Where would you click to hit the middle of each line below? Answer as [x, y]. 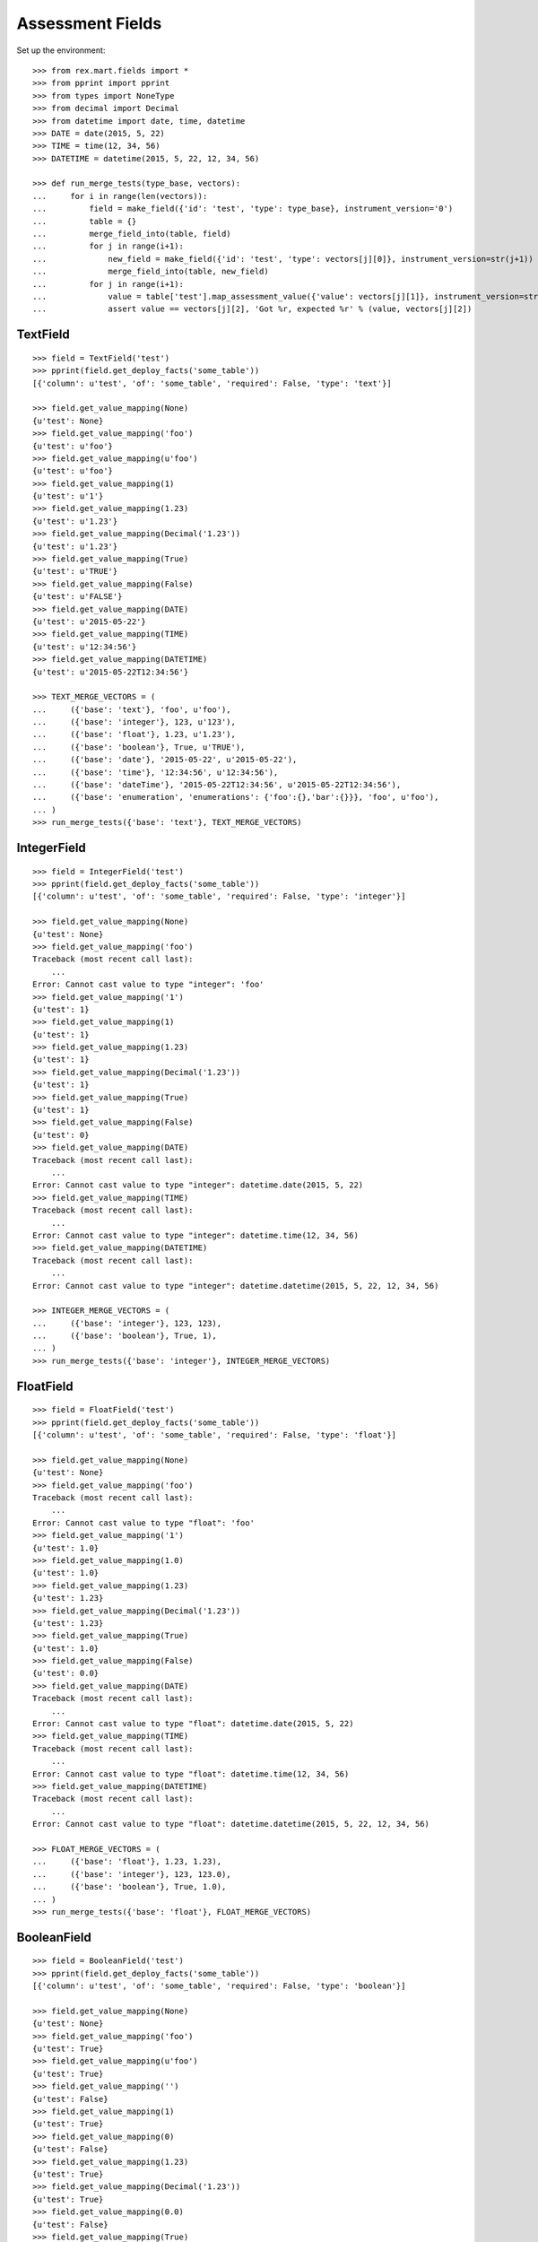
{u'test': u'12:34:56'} [85, 647]
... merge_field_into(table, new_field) [151, 272]
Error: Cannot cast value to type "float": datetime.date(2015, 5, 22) [193, 1724]
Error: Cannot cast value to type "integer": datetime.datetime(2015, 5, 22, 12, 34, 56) [236, 1286]
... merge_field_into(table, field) [132, 234]
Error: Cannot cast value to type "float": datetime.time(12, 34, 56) [191, 1774]
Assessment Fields [89, 23]
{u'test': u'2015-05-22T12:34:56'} [111, 672]
